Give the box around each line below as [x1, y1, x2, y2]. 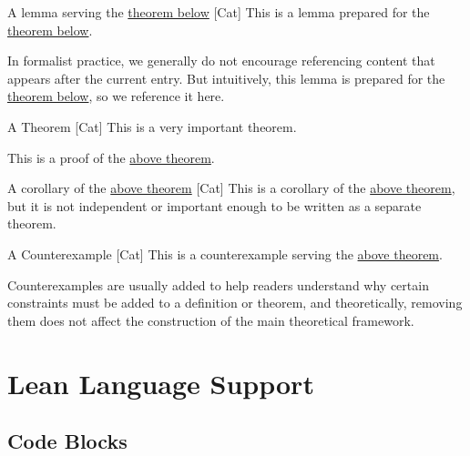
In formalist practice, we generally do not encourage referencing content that [7, 51, 435, 70]
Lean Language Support [7, 364, 314, 401]
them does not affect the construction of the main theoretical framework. [7, 310, 414, 329]
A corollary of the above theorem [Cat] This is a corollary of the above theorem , [7, 178, 455, 198]
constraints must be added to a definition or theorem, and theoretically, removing [7, 293, 463, 312]
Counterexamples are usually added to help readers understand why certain [7, 275, 429, 294]
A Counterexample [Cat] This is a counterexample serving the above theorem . [7, 244, 443, 263]
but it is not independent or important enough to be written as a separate [7, 196, 422, 215]
